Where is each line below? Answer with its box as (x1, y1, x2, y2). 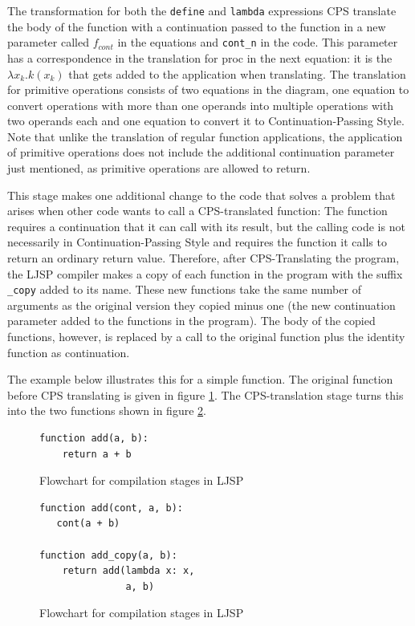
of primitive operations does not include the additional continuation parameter (7, 144, 395, 161)
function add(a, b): (39, 433, 149, 445)
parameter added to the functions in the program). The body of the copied (7, 312, 376, 329)
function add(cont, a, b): (39, 502, 183, 514)
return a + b (62, 448, 132, 460)
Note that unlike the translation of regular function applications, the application (7, 128, 403, 144)
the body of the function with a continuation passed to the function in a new (7, 18, 386, 35)
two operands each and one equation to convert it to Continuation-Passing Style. (7, 112, 405, 129)
